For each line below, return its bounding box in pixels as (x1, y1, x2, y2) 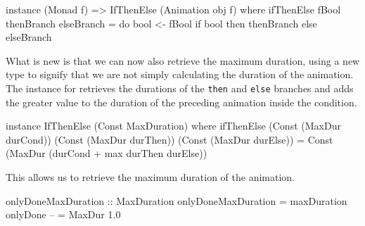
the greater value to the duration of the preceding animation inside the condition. (6, 94, 357, 109)
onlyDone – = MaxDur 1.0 (6, 207, 121, 222)
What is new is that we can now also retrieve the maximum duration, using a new (6, 53, 360, 68)
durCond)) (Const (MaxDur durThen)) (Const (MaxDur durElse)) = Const (6, 132, 333, 146)
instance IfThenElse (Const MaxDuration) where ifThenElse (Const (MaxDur (6, 118, 341, 133)
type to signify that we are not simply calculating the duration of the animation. (6, 67, 354, 82)
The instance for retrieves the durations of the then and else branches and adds (6, 80, 354, 95)
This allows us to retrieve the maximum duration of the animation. (6, 170, 295, 184)
